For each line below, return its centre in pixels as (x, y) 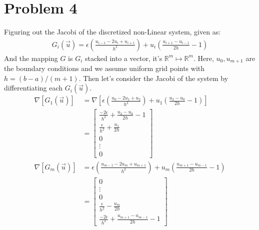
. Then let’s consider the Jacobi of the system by (153, 78)
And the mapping (31, 58)
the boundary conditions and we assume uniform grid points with (104, 68)
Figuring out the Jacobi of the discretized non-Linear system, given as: (112, 32)
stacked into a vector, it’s (124, 58)
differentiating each (33, 88)
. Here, (203, 58)
